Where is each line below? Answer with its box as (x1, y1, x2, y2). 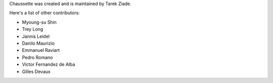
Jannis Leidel (22, 33, 50, 39)
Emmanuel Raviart (22, 47, 60, 53)
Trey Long (22, 26, 43, 32)
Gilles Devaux (22, 68, 51, 74)
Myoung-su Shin (22, 19, 57, 25)
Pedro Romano (22, 54, 53, 60)
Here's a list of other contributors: (9, 10, 80, 16)
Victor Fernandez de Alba (22, 61, 75, 67)
